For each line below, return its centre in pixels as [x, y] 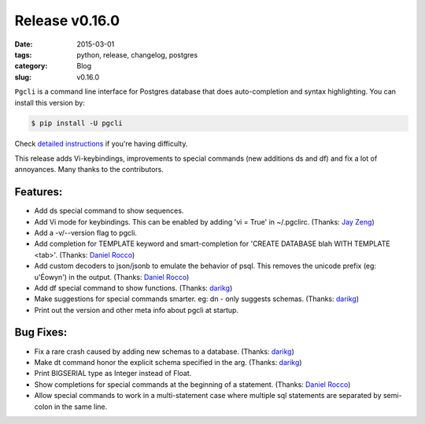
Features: [39, 192]
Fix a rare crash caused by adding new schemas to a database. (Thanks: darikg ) [164, 351]
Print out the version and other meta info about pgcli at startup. [137, 310]
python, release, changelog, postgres [137, 54]
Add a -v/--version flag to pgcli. [86, 232]
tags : [23, 54]
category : [31, 66]
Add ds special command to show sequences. [109, 211]
